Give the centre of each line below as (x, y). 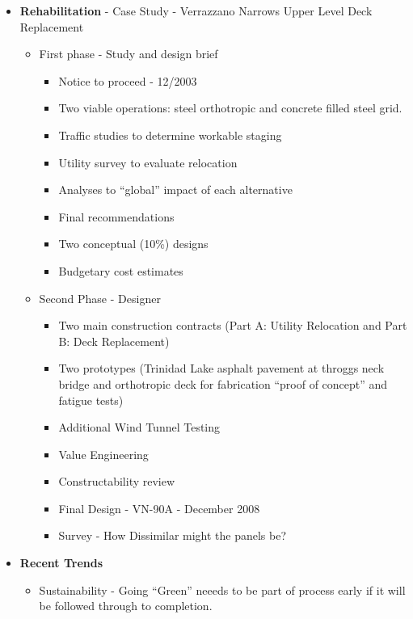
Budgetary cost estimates (121, 270)
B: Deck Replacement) (114, 341)
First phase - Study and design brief (129, 54)
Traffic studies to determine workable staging (170, 135)
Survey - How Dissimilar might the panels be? (173, 535)
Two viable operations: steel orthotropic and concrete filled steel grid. (230, 108)
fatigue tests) (91, 400)
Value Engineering (103, 454)
